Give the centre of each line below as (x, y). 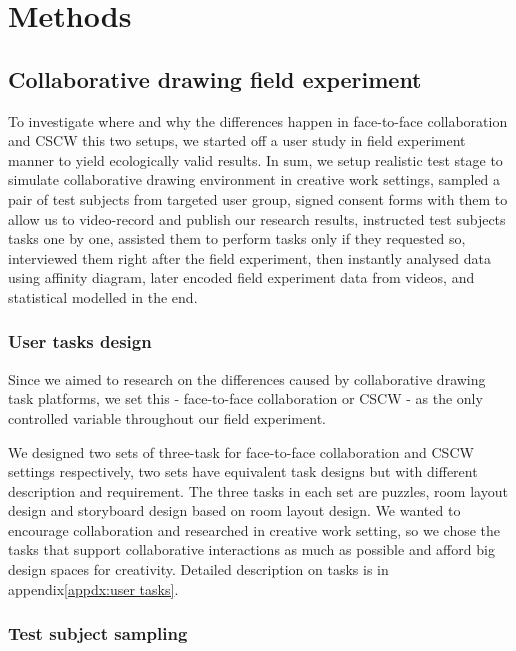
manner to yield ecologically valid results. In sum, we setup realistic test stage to (255, 159)
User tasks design (80, 341)
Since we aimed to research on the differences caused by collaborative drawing (247, 378)
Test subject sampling (98, 633)
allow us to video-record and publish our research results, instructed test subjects (257, 218)
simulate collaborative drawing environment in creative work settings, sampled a (254, 179)
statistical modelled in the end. (103, 296)
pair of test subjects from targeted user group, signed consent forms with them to (258, 198)
